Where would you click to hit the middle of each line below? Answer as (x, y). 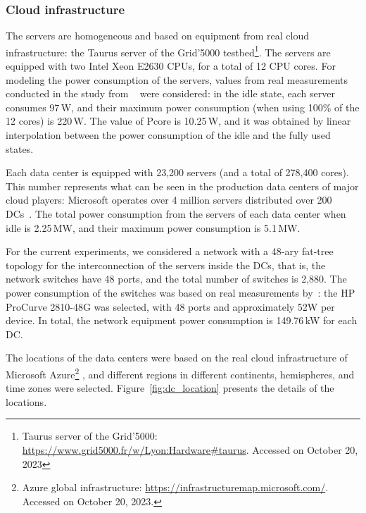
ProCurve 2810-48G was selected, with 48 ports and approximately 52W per (170, 306)
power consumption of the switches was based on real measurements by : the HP (181, 292)
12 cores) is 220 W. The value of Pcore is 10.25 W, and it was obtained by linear (178, 121)
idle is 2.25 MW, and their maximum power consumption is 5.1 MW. (153, 227)
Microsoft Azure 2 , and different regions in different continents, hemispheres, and (180, 373)
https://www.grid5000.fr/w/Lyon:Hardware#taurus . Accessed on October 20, (190, 449)
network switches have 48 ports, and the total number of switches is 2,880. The (176, 279)
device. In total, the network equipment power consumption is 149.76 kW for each (182, 320)
